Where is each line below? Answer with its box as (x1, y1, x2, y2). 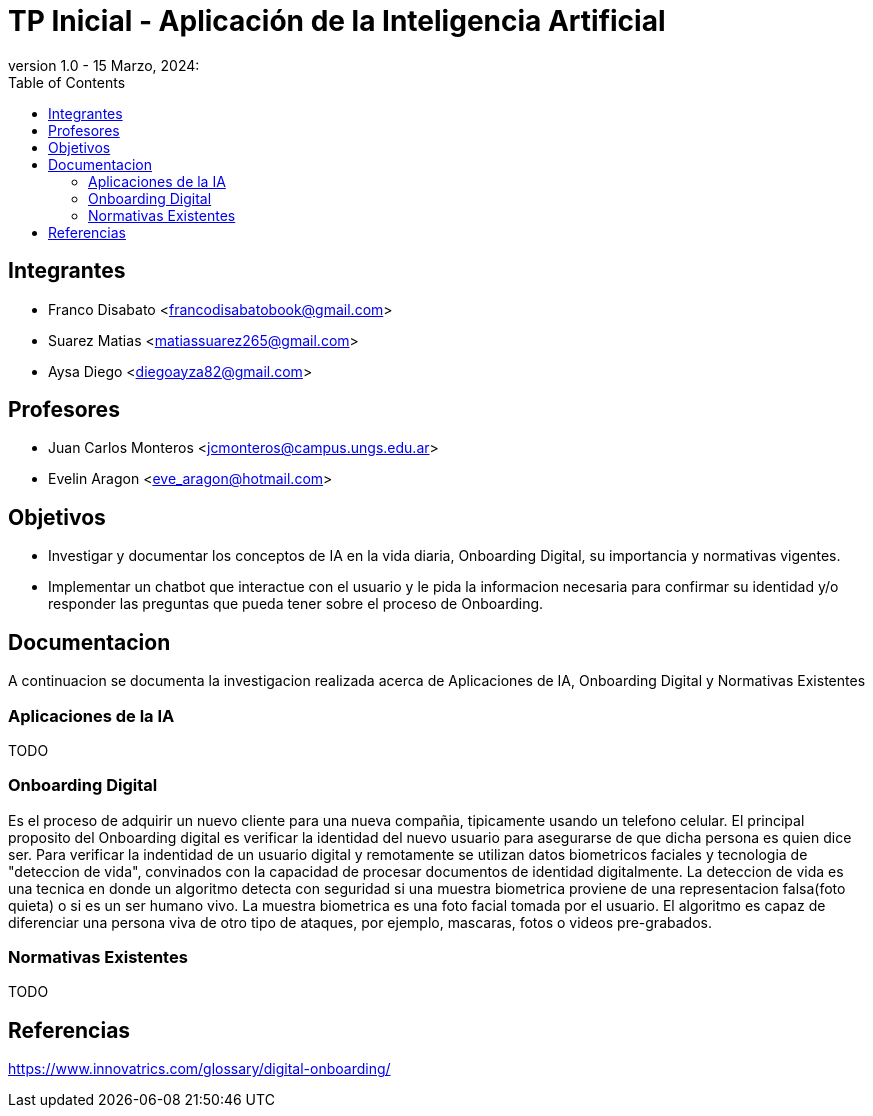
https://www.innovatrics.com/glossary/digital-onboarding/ (8, 1060, 391, 1078)
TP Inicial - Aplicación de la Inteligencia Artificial (8, 4, 666, 38)
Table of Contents (8, 73, 126, 91)
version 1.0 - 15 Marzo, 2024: (8, 56, 200, 74)
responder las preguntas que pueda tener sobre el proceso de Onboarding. (48, 595, 544, 613)
